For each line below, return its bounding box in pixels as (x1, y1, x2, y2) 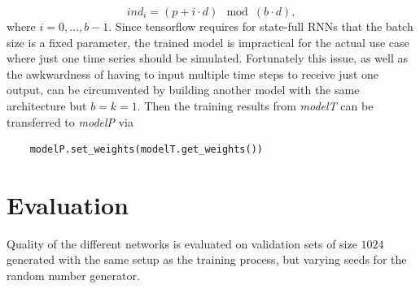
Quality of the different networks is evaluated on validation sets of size (7, 235, 357, 252)
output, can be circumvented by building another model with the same (7, 81, 360, 98)
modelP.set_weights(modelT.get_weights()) (29, 144, 263, 156)
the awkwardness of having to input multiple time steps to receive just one (7, 65, 378, 82)
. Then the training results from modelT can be (137, 97, 374, 114)
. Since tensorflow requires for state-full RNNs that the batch (108, 18, 413, 34)
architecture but (7, 97, 87, 114)
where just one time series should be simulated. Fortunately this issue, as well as (7, 50, 408, 67)
